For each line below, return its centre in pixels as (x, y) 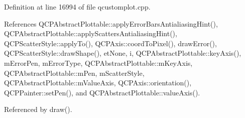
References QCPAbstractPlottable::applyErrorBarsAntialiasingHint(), (111, 23)
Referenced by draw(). (38, 109)
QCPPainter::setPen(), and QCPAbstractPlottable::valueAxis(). (102, 92)
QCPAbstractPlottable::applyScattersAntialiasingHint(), (91, 33)
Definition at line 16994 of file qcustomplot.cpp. (77, 7)
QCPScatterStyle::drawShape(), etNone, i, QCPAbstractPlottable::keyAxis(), (123, 53)
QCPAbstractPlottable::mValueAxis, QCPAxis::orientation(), (98, 83)
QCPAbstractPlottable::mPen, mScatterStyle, (74, 73)
